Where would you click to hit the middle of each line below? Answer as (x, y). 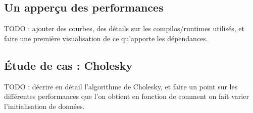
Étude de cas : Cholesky (68, 65)
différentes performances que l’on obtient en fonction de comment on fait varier (126, 96)
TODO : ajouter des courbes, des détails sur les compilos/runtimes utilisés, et (124, 28)
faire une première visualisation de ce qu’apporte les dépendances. (106, 38)
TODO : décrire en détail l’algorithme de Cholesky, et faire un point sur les (121, 86)
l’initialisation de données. (44, 106)
